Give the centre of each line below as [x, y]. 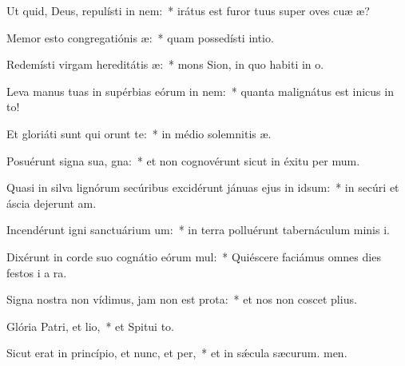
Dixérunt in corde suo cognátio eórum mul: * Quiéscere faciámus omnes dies [194, 256]
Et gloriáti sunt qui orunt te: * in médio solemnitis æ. [139, 133]
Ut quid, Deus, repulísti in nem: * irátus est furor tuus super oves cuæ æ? [188, 10]
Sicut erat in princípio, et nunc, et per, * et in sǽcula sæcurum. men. [177, 353]
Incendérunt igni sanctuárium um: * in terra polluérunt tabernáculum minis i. [198, 230]
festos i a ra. [37, 272]
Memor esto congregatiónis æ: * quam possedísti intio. [140, 37]
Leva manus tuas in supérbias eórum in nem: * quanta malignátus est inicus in [200, 91]
